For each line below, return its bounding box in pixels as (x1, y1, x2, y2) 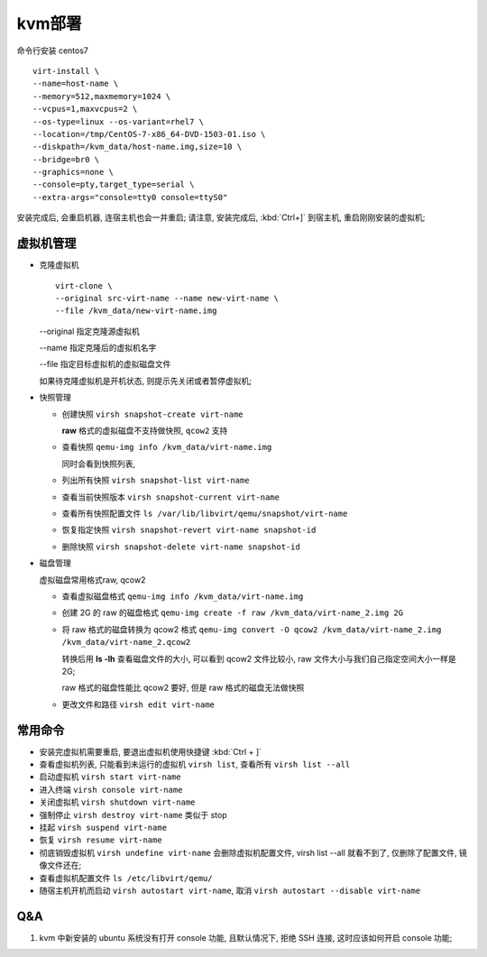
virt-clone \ (55, 281, 113, 290)
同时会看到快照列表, (61, 458, 136, 469)
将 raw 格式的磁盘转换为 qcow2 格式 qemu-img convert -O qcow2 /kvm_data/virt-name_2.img (61, 623, 442, 635)
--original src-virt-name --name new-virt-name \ (55, 293, 280, 303)
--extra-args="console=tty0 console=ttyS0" (32, 192, 228, 202)
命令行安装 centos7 (16, 45, 89, 56)
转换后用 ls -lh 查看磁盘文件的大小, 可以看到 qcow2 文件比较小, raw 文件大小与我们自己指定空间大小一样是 (61, 653, 456, 664)
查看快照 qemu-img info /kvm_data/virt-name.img (61, 442, 272, 453)
